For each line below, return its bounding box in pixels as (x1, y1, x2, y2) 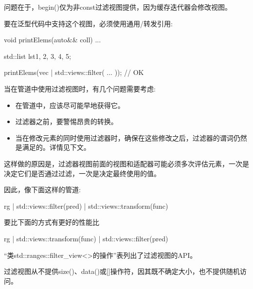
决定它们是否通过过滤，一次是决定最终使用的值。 (4, 168, 161, 178)
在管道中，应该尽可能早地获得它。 (15, 100, 125, 110)
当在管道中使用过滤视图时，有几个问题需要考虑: (4, 83, 156, 93)
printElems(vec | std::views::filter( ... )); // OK (4, 67, 144, 77)
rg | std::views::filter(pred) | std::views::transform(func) (4, 200, 168, 211)
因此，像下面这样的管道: (4, 184, 81, 195)
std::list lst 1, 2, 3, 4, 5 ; (4, 51, 71, 61)
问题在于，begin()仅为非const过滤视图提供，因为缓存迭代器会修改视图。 (4, 2, 232, 12)
